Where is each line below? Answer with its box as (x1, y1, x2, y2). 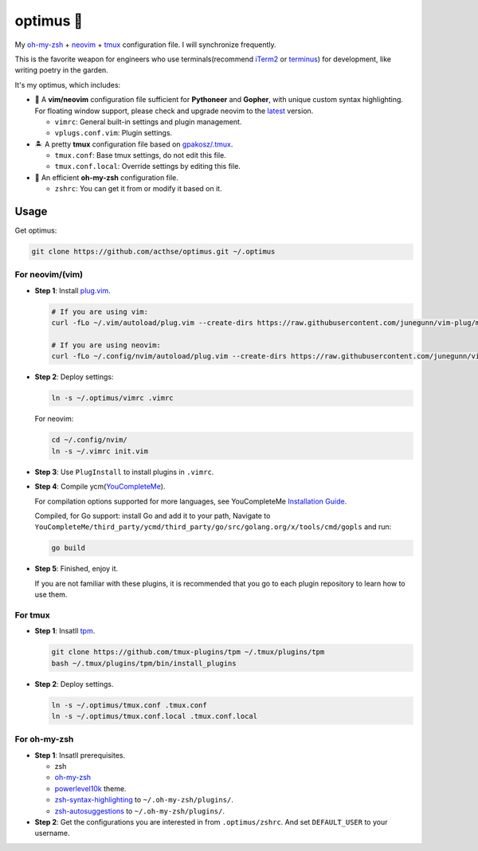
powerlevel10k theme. (54, 783, 127, 793)
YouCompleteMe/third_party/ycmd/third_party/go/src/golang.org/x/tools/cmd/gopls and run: (34, 522, 392, 531)
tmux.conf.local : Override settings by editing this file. (54, 162, 241, 171)
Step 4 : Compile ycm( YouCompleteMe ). (34, 482, 166, 492)
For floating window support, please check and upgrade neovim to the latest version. (34, 106, 314, 116)
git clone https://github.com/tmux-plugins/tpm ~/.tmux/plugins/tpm (51, 648, 325, 657)
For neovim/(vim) (14, 269, 84, 280)
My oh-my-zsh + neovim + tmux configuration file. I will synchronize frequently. (14, 40, 276, 49)
